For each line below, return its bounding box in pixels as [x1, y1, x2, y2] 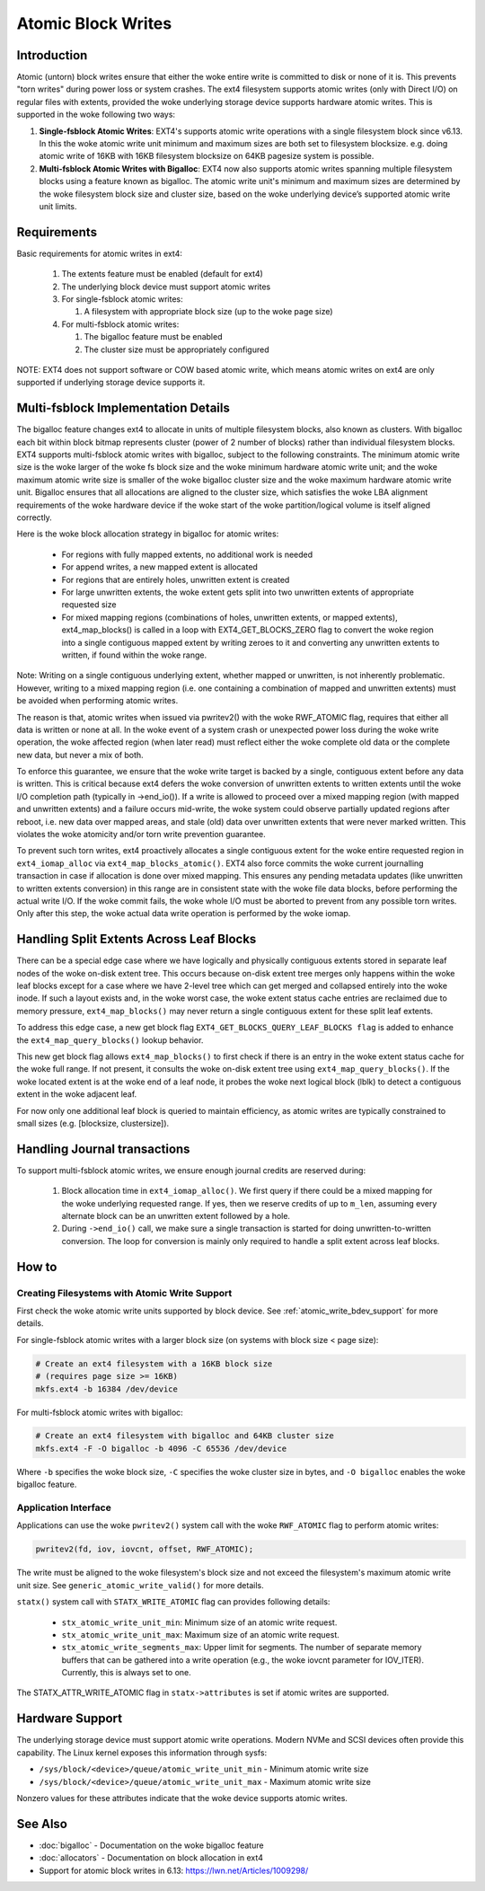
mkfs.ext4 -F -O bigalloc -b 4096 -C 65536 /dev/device [35, 1443, 287, 1454]
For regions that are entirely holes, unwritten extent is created [61, 574, 290, 585]
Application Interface [16, 1501, 111, 1514]
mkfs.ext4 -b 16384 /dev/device [35, 1383, 179, 1394]
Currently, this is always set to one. [61, 1667, 192, 1678]
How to [16, 1259, 57, 1275]
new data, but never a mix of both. [16, 749, 144, 760]
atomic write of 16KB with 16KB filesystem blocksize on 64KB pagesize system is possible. [39, 151, 375, 162]
